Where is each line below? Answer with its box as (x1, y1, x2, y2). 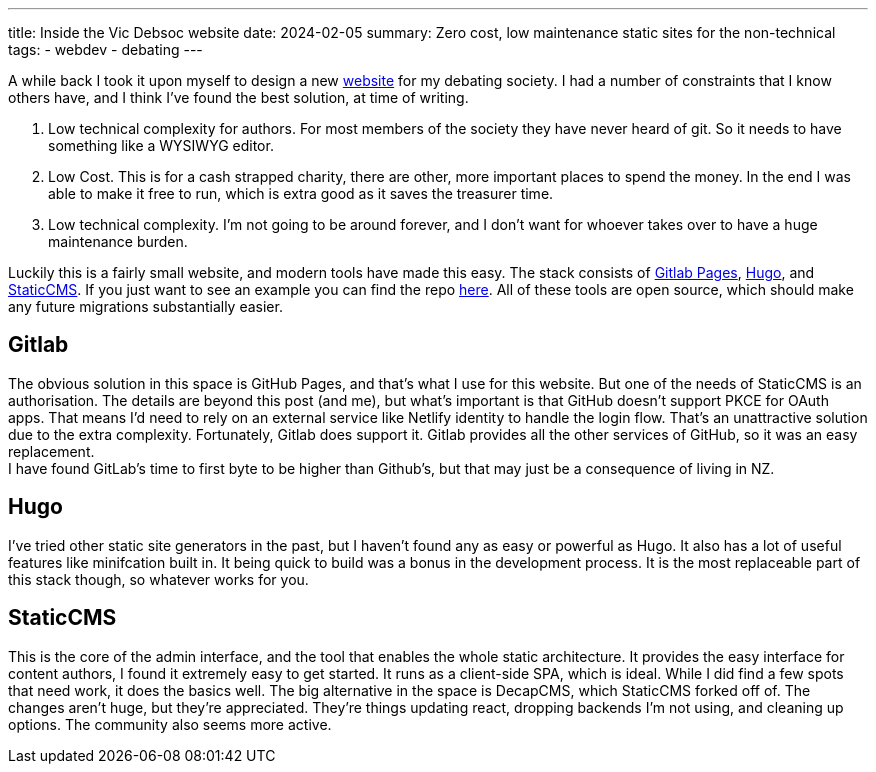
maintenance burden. (48, 233, 188, 250)
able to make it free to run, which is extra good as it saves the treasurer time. (48, 185, 554, 202)
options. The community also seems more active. (8, 715, 332, 733)
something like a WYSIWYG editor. (48, 137, 274, 154)
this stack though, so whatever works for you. (8, 570, 309, 588)
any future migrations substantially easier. (8, 298, 283, 315)
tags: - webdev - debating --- (8, 41, 203, 58)
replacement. (8, 442, 95, 460)
